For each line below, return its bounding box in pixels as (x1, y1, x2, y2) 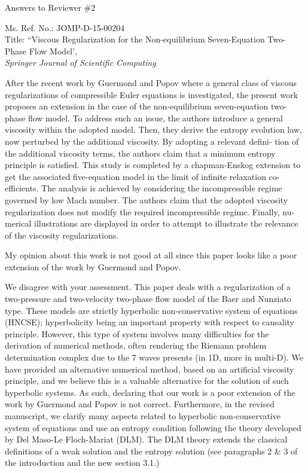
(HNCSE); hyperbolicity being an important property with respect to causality (5, 316, 294, 328)
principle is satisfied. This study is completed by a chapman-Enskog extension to (5, 158, 301, 171)
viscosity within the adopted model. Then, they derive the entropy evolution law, (5, 123, 302, 136)
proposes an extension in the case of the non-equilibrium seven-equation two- (5, 100, 287, 112)
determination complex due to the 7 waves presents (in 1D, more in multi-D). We (5, 351, 303, 364)
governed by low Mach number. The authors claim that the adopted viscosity (5, 193, 288, 206)
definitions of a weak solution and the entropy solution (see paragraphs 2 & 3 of (5, 444, 298, 457)
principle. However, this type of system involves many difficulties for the (5, 327, 269, 340)
